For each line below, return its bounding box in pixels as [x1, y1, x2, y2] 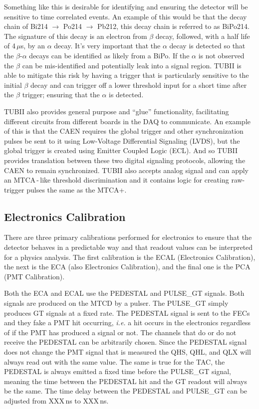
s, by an [20, 40, 45, 51]
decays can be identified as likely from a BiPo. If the [29, 50, 190, 60]
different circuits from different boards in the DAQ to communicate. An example [4, 116, 251, 126]
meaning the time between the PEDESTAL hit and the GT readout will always [4, 376, 247, 386]
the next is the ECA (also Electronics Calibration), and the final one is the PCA [4, 261, 251, 272]
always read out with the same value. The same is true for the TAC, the [4, 356, 225, 367]
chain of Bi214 [4, 21, 48, 31]
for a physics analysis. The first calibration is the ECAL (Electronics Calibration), [4, 251, 256, 262]
